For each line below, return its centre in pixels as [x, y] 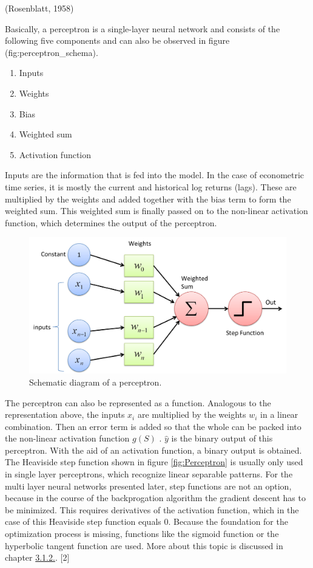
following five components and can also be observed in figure [117, 40]
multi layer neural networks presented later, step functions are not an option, [148, 486]
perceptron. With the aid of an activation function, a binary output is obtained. [153, 450]
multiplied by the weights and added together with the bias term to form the [148, 199]
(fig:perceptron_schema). [52, 52]
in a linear [279, 414]
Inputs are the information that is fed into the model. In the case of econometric [155, 175]
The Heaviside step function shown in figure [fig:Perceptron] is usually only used [154, 462]
